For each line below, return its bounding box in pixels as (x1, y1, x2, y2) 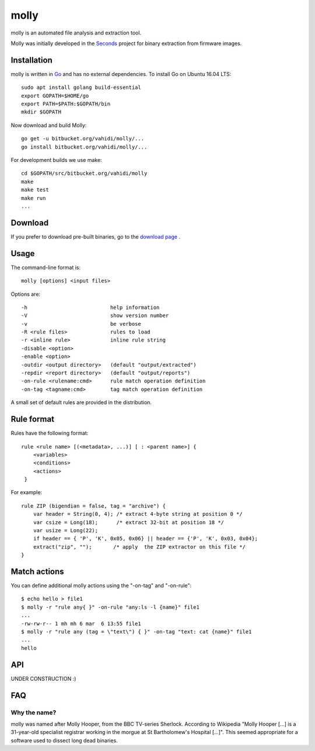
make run (21, 195, 46, 201)
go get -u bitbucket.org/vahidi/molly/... (21, 135, 145, 142)
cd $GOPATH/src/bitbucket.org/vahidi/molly (21, 170, 148, 177)
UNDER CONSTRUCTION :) (10, 675, 76, 682)
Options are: (10, 290, 41, 298)
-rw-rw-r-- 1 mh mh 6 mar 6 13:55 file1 (21, 620, 141, 627)
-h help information (21, 304, 160, 311)
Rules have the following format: (10, 430, 89, 437)
